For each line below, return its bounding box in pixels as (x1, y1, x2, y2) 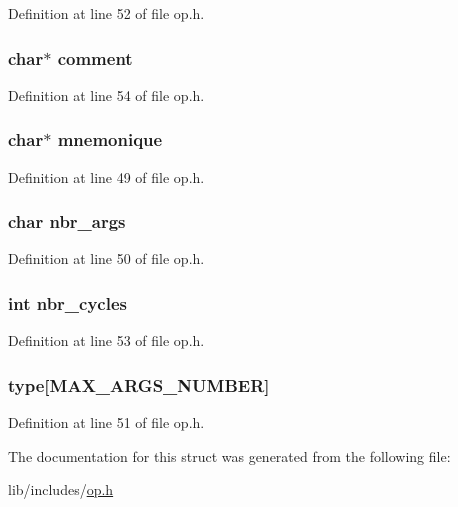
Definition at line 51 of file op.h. (8, 412, 205, 433)
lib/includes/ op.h (8, 479, 114, 500)
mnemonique (57, 127, 163, 152)
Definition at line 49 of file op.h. (8, 166, 205, 187)
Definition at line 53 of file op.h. (8, 330, 205, 351)
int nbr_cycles (8, 290, 127, 315)
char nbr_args (8, 209, 126, 234)
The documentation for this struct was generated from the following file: (8, 445, 451, 466)
